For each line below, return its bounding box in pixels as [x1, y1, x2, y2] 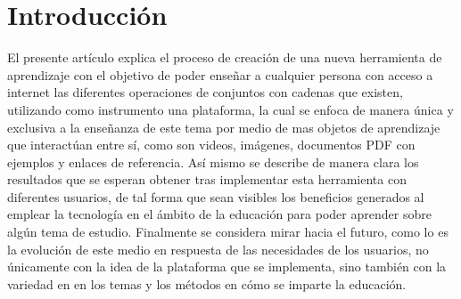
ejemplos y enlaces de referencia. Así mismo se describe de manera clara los [7, 152, 419, 171]
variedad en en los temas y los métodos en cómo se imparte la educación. [7, 274, 407, 293]
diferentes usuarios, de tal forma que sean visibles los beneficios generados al [7, 187, 424, 206]
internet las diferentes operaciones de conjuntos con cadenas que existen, [7, 83, 403, 101]
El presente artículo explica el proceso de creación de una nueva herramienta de [7, 48, 442, 67]
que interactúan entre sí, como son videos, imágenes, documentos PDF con [7, 135, 416, 154]
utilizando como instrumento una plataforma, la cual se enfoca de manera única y [7, 100, 454, 118]
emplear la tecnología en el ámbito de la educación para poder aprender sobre [7, 205, 432, 223]
